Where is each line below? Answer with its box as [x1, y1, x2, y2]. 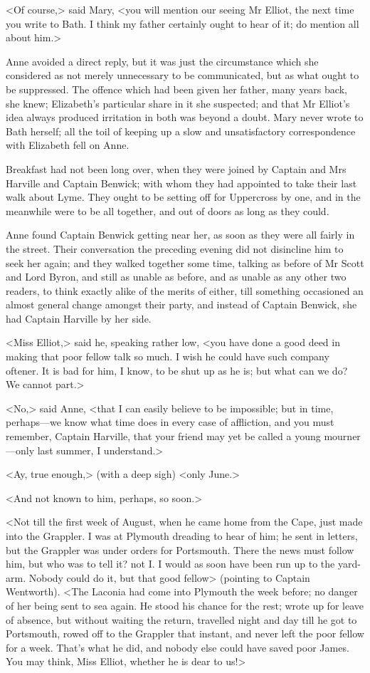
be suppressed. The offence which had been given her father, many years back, [6, 81, 347, 96]
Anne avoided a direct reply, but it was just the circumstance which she [6, 53, 319, 68]
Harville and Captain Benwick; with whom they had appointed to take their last [6, 175, 357, 190]
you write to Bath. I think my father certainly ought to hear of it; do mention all [6, 16, 359, 31]
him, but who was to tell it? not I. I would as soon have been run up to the [6, 556, 335, 571]
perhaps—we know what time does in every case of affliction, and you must [6, 414, 334, 429]
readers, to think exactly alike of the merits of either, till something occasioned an [6, 283, 364, 298]
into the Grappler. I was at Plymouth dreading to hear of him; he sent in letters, [6, 528, 358, 543]
